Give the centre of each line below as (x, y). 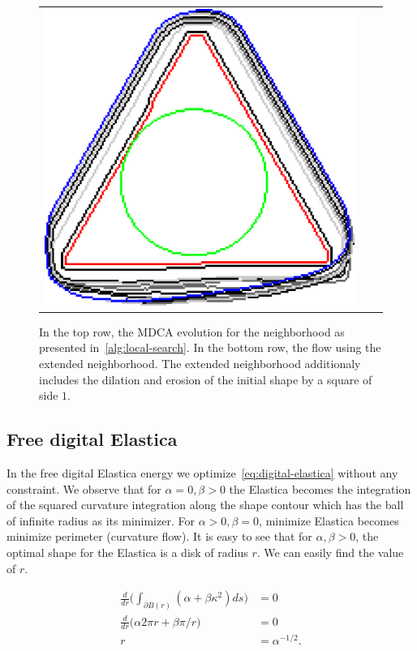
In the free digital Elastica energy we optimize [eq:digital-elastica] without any (202, 472)
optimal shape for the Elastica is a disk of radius (127, 552)
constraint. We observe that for (84, 488)
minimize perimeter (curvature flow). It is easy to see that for (159, 536)
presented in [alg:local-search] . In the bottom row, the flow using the (210, 347)
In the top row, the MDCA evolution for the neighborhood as (192, 331)
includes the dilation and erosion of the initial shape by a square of (206, 379)
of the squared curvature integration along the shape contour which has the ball (205, 505)
